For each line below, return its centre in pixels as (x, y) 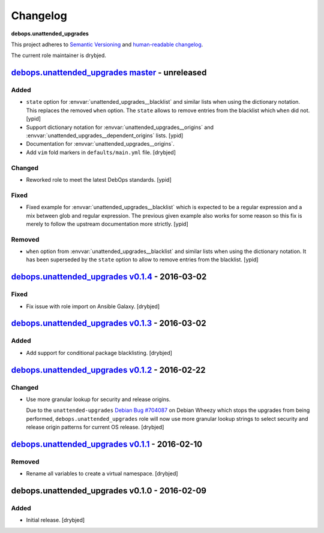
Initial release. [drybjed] (55, 520)
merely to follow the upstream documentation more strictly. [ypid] (107, 224)
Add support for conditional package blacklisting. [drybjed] (99, 353)
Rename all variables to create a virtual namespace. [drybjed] (102, 474)
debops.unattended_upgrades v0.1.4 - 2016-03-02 (109, 277)
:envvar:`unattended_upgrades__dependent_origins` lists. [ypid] (105, 135)
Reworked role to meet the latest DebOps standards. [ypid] (99, 179)
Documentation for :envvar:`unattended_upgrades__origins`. (100, 144)
